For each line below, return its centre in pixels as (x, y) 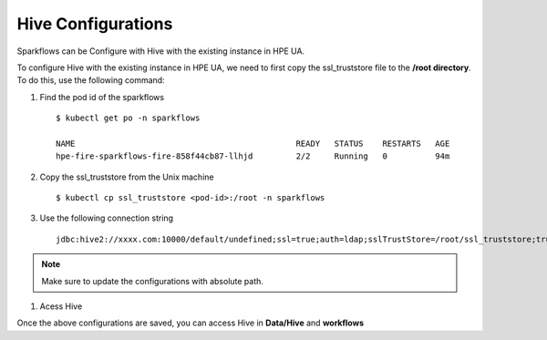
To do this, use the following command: (91, 80)
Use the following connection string (106, 218)
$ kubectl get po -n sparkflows (128, 118)
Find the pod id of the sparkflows (102, 97)
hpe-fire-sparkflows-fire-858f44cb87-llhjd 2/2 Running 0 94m (253, 156)
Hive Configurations (95, 24)
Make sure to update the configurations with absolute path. (153, 281)
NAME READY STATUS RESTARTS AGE (253, 143)
